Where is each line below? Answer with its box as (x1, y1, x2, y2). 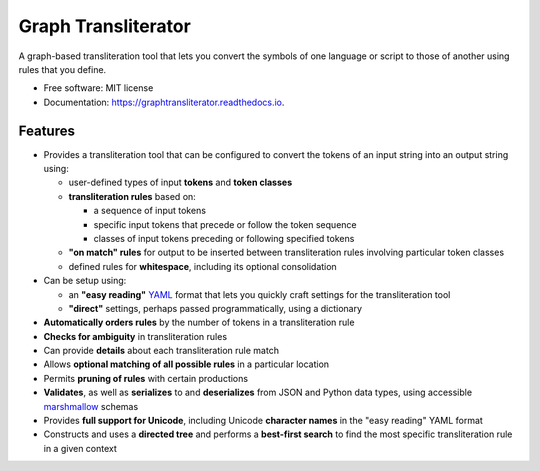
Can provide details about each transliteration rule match (43, 345, 280, 357)
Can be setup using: (43, 275, 127, 287)
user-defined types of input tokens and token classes (68, 176, 293, 189)
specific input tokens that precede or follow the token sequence (93, 218, 357, 230)
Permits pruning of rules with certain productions (43, 372, 249, 384)
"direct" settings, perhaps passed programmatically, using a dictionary (68, 302, 363, 314)
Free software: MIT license (43, 82, 154, 94)
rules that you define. (18, 63, 107, 75)
